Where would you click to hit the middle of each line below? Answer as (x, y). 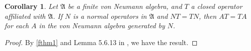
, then (208, 16)
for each (17, 25)
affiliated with (25, 16)
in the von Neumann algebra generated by (102, 25)
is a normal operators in (110, 16)
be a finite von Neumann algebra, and (125, 6)
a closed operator (217, 6)
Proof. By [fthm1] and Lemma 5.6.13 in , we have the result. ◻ (101, 42)
